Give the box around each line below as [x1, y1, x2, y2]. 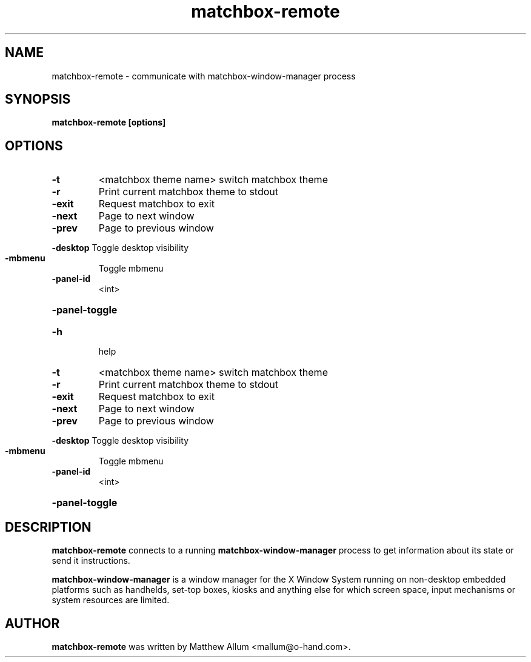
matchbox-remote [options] [52, 117, 166, 128]
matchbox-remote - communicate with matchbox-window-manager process [52, 70, 356, 81]
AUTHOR [5, 615, 60, 631]
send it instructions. [52, 555, 130, 566]
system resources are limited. [52, 595, 170, 606]
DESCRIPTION [5, 519, 92, 535]
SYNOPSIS [5, 92, 71, 107]
